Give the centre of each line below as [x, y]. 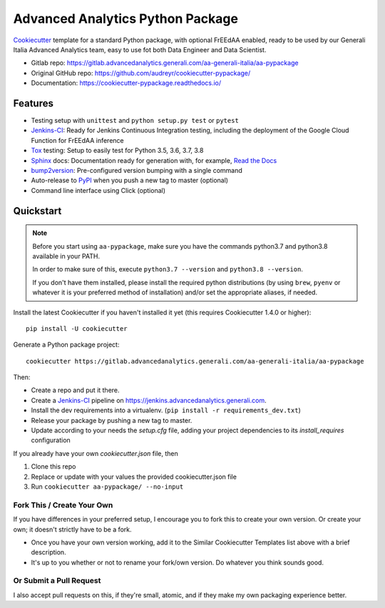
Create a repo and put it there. [76, 390]
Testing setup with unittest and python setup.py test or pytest [135, 121]
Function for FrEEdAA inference [77, 140]
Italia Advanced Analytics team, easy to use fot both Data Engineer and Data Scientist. [140, 49]
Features [33, 103]
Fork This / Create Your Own [63, 505]
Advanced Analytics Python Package [126, 19]
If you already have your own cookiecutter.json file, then [96, 453]
